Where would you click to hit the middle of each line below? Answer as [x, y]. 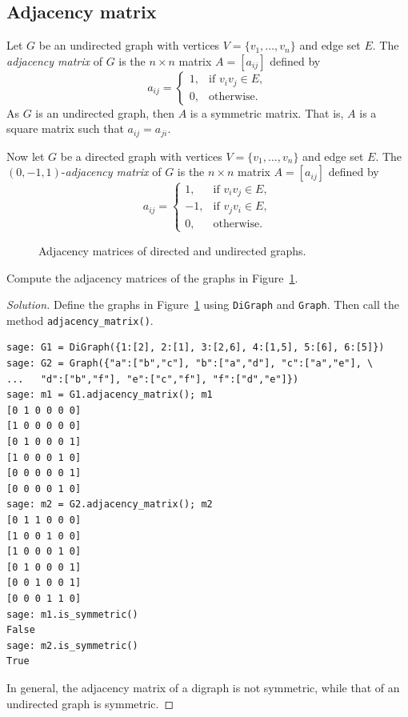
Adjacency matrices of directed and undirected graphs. [172, 250]
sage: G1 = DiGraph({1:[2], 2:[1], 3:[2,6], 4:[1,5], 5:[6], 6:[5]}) [196, 348]
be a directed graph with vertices [141, 156]
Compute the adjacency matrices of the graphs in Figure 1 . [152, 277]
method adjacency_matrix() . [80, 320]
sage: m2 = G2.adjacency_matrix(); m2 [110, 505]
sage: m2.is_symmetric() [72, 645]
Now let [26, 156]
